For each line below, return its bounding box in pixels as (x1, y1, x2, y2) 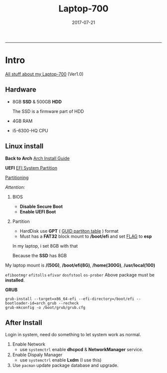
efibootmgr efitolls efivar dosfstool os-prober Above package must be (5, 272, 155, 278)
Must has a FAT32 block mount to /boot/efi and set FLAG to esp (19, 233, 152, 239)
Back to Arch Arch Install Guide (5, 155, 70, 161)
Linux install (5, 142, 44, 151)
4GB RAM (12, 118, 33, 124)
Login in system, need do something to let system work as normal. (5, 332, 141, 338)
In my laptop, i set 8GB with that (12, 243, 78, 249)
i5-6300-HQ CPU (12, 127, 48, 133)
